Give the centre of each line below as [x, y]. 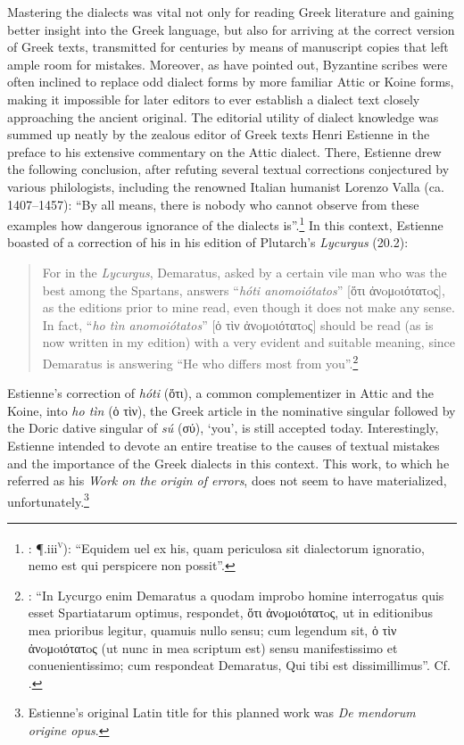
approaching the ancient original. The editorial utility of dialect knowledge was [223, 116]
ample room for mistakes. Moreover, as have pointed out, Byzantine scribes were [228, 64]
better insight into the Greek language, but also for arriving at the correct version [231, 29]
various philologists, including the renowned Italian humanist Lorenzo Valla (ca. [226, 186]
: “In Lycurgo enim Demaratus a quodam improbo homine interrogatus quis [236, 595]
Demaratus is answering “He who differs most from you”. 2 [200, 361]
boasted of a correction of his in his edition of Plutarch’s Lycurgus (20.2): [208, 242]
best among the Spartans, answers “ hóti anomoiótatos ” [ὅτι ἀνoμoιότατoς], [244, 290]
